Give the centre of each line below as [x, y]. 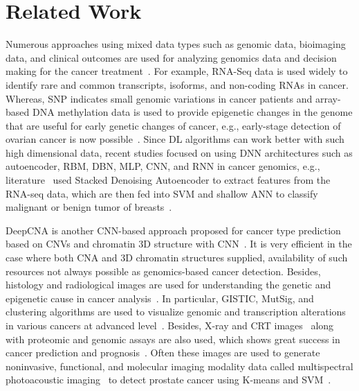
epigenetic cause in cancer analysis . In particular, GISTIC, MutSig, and [160, 298]
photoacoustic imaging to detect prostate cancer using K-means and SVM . [168, 380]
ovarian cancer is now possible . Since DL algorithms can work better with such [175, 139]
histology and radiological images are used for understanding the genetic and [168, 285]
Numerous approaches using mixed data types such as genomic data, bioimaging [176, 44]
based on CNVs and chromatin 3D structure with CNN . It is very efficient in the [179, 244]
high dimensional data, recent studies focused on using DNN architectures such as [179, 152]
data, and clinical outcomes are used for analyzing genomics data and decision [171, 57]
